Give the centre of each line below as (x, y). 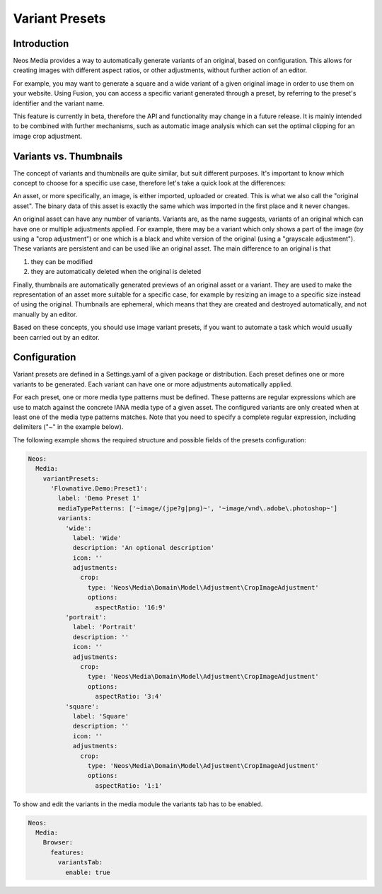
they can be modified (62, 261)
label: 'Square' (101, 716)
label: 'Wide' (97, 538)
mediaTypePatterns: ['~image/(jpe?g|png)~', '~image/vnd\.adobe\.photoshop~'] (198, 508)
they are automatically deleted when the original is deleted (116, 272)
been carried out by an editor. (56, 337)
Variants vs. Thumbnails (68, 156)
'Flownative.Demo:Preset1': (99, 488)
